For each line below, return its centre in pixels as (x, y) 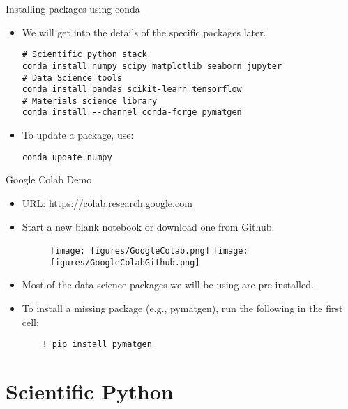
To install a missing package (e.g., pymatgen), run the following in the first (182, 308)
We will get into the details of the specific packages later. (144, 32)
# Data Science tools (72, 78)
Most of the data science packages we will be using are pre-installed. (168, 285)
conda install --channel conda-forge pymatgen (132, 113)
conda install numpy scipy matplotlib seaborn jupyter (152, 66)
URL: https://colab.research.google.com (107, 202)
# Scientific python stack (84, 55)
